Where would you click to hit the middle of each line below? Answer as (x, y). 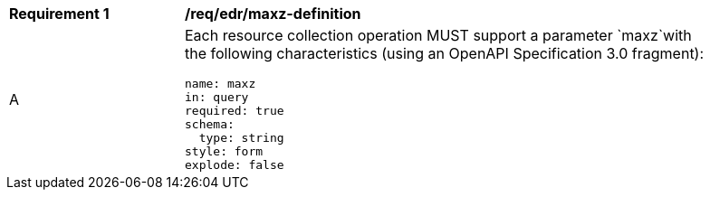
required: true (235, 111)
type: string (241, 138)
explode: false (235, 165)
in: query (217, 97)
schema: (210, 124)
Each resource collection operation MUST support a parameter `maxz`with (438, 35)
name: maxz (221, 84)
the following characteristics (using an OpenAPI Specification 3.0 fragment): (445, 53)
